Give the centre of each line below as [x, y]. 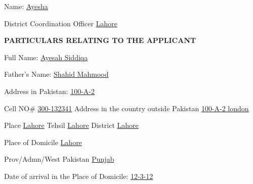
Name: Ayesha [26, 6]
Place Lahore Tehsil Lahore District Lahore [71, 125]
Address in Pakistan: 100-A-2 [49, 91]
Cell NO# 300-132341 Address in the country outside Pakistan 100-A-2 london [126, 108]
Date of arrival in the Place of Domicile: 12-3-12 [79, 176]
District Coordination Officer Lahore [61, 23]
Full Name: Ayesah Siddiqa [46, 57]
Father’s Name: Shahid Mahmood [56, 74]
